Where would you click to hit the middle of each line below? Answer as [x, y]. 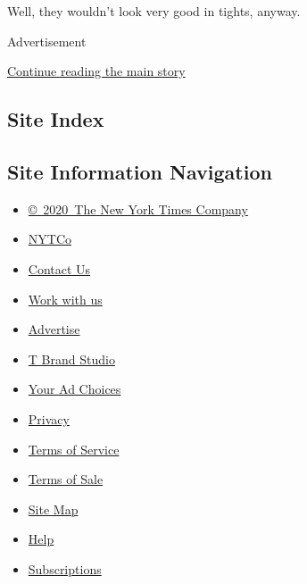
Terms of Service [74, 449]
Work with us [65, 299]
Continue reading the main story [96, 71]
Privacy [49, 418]
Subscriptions [65, 568]
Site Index [56, 119]
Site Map [53, 509]
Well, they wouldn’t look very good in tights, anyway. [154, 11]
